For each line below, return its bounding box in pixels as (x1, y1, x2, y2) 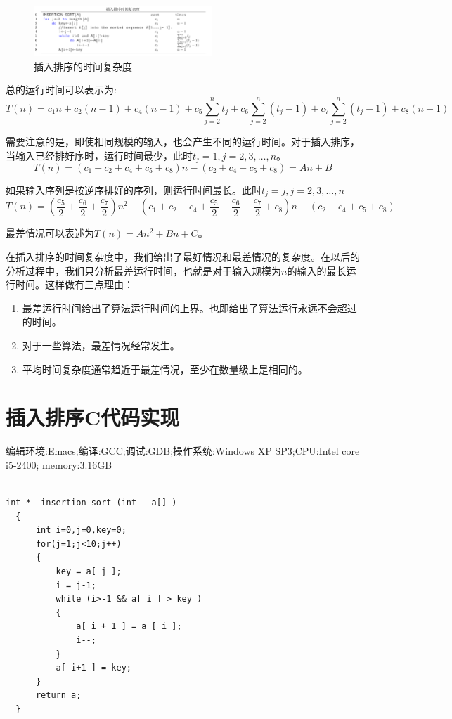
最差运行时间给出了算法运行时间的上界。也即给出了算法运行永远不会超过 (22, 300, 357, 315)
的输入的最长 (287, 263, 347, 278)
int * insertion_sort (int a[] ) (6, 498, 177, 508)
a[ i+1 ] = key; (56, 663, 131, 673)
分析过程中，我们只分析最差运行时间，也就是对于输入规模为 (6, 263, 281, 278)
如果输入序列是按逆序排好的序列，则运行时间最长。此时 (6, 182, 261, 197)
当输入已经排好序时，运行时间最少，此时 (6, 148, 193, 162)
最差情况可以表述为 (6, 226, 94, 240)
